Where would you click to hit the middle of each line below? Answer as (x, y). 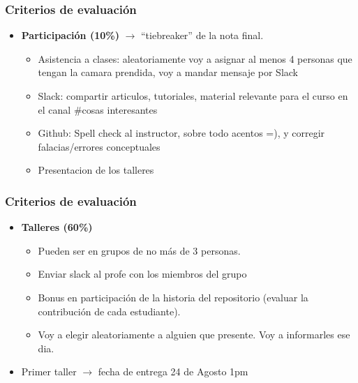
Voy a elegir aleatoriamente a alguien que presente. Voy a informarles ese (194, 335)
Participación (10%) (70, 35)
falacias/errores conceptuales (99, 146)
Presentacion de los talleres (96, 170)
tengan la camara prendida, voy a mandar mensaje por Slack (168, 72)
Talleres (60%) (57, 227)
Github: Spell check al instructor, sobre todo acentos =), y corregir (181, 133)
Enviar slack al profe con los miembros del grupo (142, 274)
